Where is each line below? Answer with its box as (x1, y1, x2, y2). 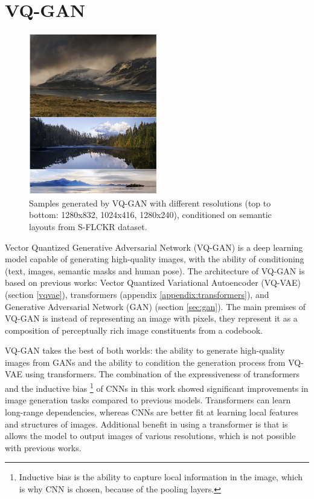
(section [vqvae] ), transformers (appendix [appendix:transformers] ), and (5, 288, 269, 300)
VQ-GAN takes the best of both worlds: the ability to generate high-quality (5, 344, 285, 357)
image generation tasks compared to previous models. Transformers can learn (5, 394, 291, 406)
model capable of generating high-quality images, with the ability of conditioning (5, 253, 304, 265)
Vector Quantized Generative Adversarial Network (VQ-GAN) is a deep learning (5, 240, 303, 253)
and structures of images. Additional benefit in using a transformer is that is (5, 417, 288, 430)
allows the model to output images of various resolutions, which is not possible (5, 429, 296, 442)
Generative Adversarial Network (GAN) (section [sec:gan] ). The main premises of (5, 300, 306, 312)
